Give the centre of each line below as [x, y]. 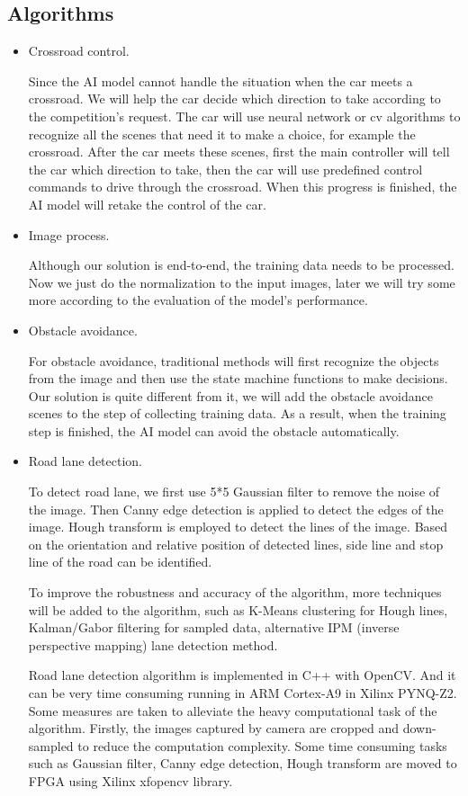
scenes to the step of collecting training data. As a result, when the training [237, 413]
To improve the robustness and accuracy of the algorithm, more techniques [235, 592]
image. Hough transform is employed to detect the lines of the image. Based [238, 527]
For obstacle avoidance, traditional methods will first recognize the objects [234, 360]
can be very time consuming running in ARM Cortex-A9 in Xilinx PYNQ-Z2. [243, 693]
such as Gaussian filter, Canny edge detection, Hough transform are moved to [243, 763]
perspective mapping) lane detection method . [153, 644]
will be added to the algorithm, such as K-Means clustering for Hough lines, [238, 609]
